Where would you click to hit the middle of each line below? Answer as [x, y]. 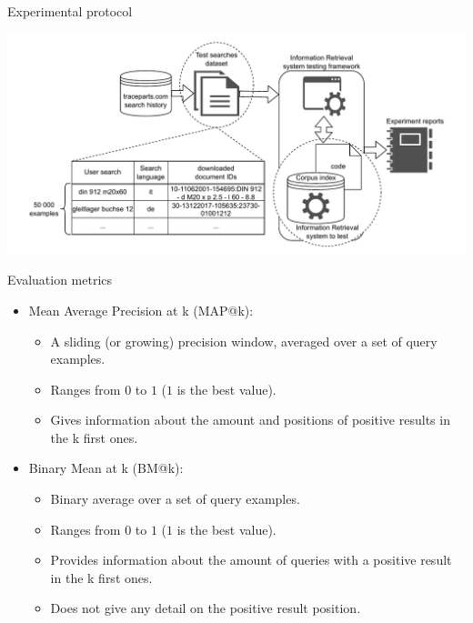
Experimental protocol [70, 11]
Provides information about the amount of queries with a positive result [251, 560]
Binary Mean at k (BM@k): [106, 468]
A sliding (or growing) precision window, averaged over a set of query [244, 341]
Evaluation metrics [60, 280]
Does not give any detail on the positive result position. [206, 608]
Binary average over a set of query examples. [175, 499]
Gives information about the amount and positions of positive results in [250, 420]
